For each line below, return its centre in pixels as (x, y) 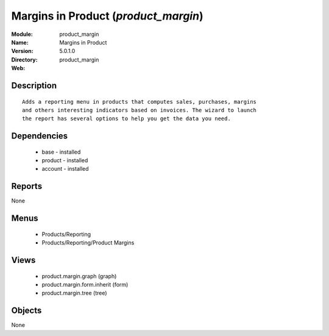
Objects (27, 311)
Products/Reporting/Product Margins (88, 243)
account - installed (65, 169)
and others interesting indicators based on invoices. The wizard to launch (140, 110)
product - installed (65, 160)
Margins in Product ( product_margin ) (107, 16)
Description (34, 85)
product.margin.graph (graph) (79, 276)
